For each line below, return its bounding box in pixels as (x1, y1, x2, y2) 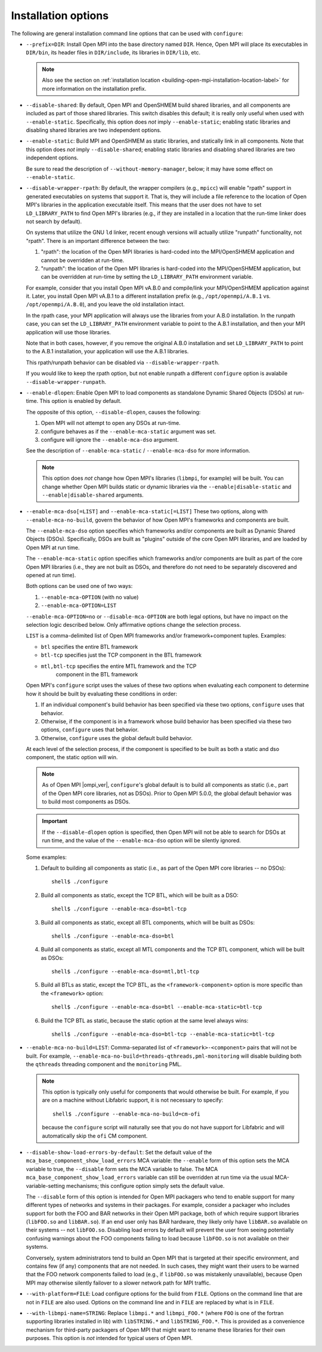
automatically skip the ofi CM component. (42, 1132, 148, 1140)
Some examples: (26, 854, 67, 861)
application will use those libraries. (26, 328, 112, 335)
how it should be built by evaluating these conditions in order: (26, 690, 178, 697)
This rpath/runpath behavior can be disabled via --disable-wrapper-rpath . (26, 359, 220, 366)
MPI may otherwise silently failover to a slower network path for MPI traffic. (26, 1279, 211, 1286)
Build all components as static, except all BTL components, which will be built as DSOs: (41, 919, 255, 926)
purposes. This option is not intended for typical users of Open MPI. (26, 1335, 193, 1342)
